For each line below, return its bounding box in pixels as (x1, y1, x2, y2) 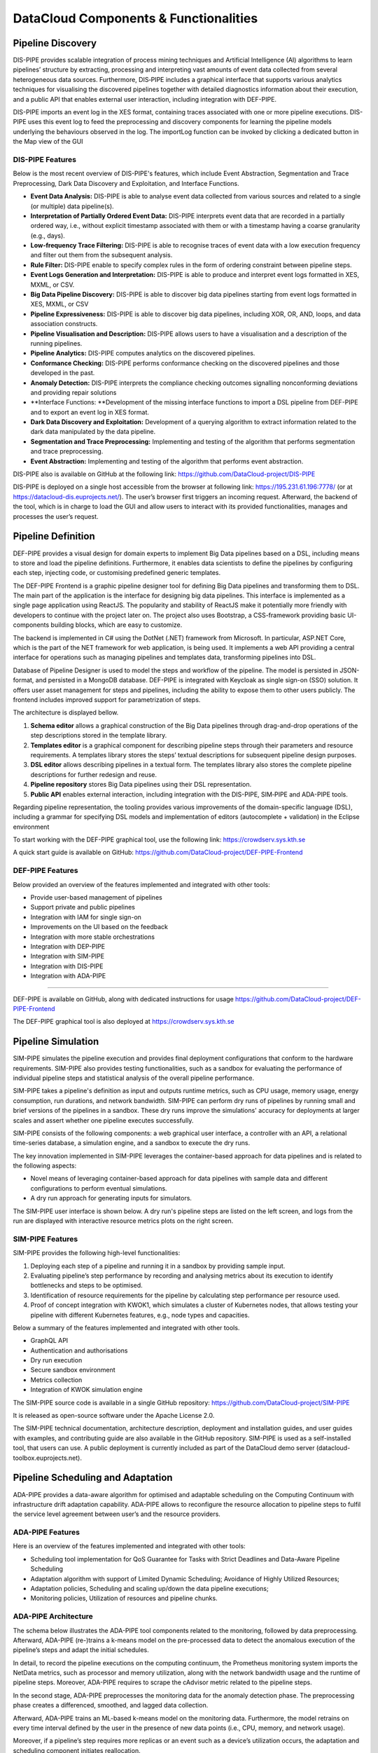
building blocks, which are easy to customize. (50, 621, 183, 629)
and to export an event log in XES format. (30, 407, 150, 417)
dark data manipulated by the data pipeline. (30, 428, 156, 436)
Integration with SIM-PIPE (30, 952, 105, 961)
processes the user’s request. (13, 512, 99, 520)
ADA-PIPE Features (13, 1527, 80, 1537)
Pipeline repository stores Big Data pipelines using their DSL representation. (30, 780, 252, 789)
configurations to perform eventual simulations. (30, 1184, 167, 1192)
